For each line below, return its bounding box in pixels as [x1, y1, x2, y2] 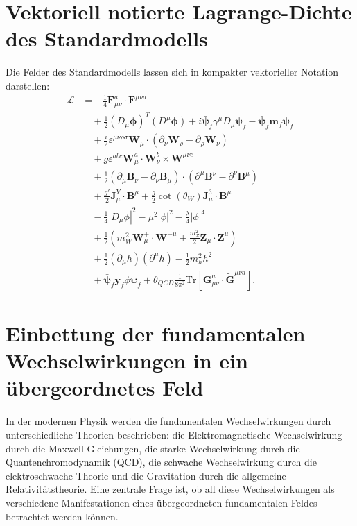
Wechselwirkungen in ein [6, 346, 248, 375]
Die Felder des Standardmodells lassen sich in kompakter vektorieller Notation [6, 65, 339, 79]
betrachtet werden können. [6, 509, 119, 523]
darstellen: [6, 78, 50, 92]
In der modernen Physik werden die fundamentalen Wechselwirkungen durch [6, 414, 331, 428]
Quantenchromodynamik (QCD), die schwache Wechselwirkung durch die [6, 455, 317, 469]
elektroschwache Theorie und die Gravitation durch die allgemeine [6, 468, 286, 482]
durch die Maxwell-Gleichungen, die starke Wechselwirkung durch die [6, 441, 300, 455]
